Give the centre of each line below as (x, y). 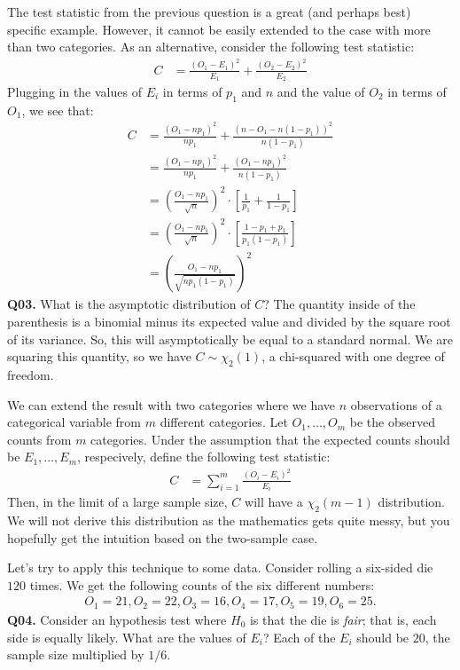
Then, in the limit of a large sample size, (117, 502)
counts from (39, 439)
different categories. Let (224, 422)
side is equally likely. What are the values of (127, 637)
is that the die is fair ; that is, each (343, 619)
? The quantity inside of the (339, 304)
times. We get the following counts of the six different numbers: (202, 584)
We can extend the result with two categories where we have (172, 404)
